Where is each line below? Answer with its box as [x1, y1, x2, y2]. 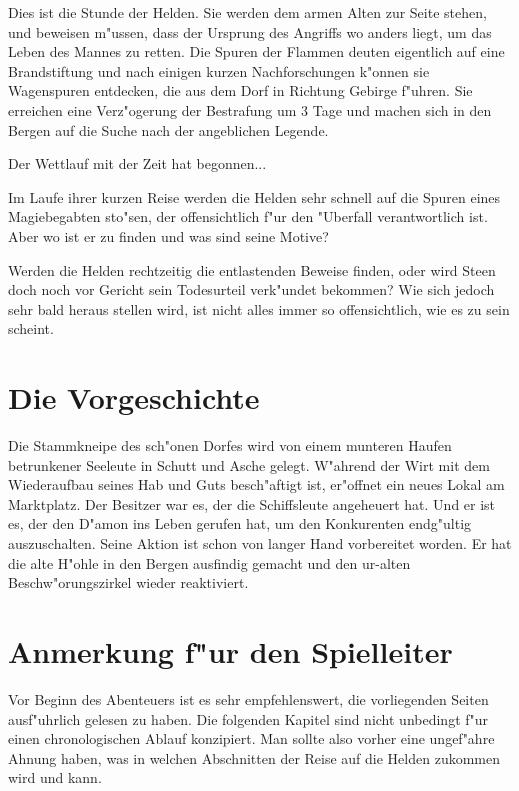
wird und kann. [8, 767, 102, 788]
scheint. [8, 318, 54, 339]
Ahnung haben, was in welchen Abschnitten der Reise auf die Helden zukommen [8, 747, 500, 768]
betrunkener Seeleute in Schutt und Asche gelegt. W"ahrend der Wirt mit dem [8, 454, 490, 475]
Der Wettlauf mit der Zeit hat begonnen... [8, 153, 267, 174]
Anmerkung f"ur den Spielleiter [8, 630, 453, 671]
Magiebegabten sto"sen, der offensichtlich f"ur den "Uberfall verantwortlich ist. [8, 206, 488, 227]
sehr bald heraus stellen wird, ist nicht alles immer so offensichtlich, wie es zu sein [8, 298, 510, 319]
